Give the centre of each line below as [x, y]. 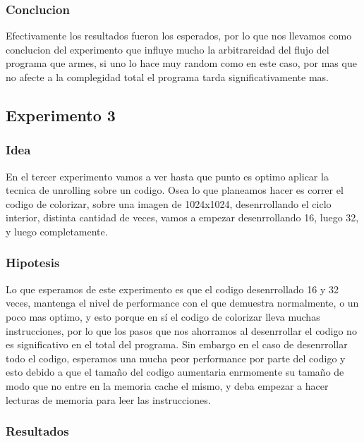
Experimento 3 [61, 115]
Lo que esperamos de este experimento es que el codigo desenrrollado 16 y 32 [172, 289]
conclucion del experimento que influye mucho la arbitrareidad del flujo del [168, 49]
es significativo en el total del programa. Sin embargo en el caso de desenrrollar [177, 344]
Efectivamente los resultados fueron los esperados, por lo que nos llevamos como [179, 36]
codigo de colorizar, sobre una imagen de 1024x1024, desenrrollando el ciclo [169, 203]
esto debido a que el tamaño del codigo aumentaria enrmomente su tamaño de [175, 372]
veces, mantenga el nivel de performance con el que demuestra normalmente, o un [182, 303]
